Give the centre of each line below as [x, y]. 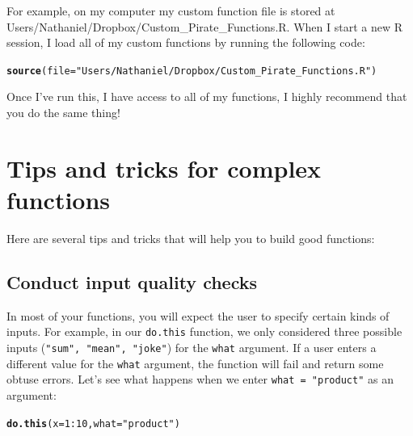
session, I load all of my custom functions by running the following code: [186, 42]
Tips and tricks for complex [164, 168]
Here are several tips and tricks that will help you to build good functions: [191, 238]
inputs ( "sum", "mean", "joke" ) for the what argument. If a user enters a [192, 347]
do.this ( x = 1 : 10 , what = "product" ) [93, 423]
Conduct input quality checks [132, 281]
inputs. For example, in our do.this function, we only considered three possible [204, 331]
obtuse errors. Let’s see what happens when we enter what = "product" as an [200, 379]
